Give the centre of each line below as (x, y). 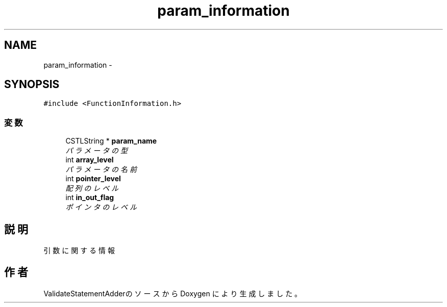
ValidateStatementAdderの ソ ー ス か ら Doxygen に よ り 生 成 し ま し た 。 (173, 293)
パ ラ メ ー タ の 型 (97, 151)
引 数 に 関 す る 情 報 (79, 250)
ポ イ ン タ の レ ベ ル (101, 207)
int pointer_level (93, 179)
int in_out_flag (90, 198)
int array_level (90, 160)
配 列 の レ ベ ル (92, 188)
